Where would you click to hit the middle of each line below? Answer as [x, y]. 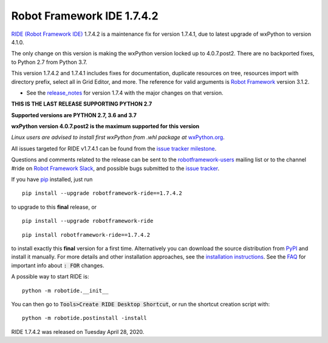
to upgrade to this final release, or [54, 207]
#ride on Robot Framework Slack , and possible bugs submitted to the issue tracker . [115, 168]
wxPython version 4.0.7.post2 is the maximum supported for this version [105, 126]
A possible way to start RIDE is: [50, 277]
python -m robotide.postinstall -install [84, 318]
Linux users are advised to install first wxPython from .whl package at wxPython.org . [118, 137]
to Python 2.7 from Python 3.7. [49, 62]
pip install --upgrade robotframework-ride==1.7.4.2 [102, 193]
